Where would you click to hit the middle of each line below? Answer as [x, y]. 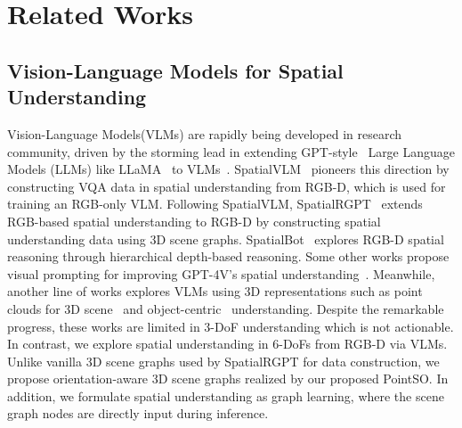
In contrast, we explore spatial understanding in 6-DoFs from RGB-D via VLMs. [227, 344]
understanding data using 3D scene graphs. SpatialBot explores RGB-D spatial [226, 239]
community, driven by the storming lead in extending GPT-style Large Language [231, 151]
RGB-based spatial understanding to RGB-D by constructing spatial [194, 221]
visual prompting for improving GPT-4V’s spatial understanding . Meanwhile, [221, 273]
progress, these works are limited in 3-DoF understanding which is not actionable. [231, 326]
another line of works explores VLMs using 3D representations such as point [215, 291]
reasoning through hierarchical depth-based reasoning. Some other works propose [228, 256]
